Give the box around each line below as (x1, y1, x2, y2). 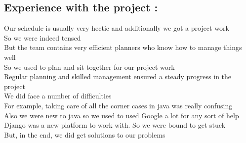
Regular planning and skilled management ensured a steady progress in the (4, 71, 232, 82)
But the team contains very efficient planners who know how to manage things (4, 42, 242, 52)
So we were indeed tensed (4, 32, 81, 43)
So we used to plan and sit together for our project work (4, 61, 175, 72)
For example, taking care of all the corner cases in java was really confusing (4, 100, 233, 110)
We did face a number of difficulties (4, 91, 112, 101)
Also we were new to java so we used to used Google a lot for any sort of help (4, 110, 239, 120)
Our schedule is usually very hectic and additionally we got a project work (4, 23, 229, 33)
